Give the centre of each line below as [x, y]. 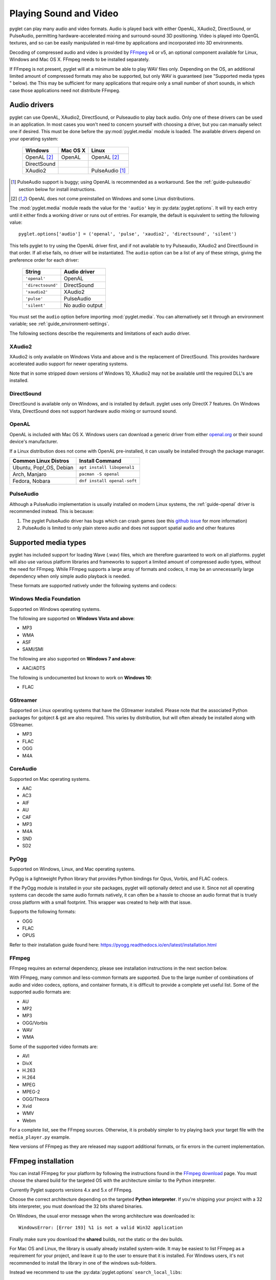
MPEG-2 [31, 1092]
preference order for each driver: [44, 260]
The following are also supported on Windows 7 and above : [73, 658]
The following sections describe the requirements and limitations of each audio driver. [100, 333]
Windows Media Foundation [45, 599]
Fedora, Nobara [31, 481]
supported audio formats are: [40, 992]
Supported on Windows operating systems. [55, 609]
